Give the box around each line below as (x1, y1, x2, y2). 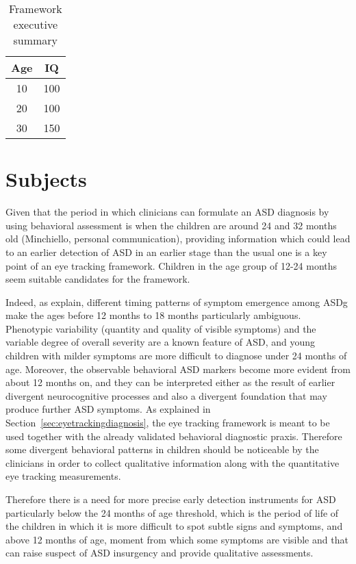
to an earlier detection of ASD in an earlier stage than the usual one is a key (5, 244, 327, 259)
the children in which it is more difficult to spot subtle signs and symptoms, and (5, 519, 343, 533)
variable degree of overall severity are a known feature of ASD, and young (5, 335, 316, 349)
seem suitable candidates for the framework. (5, 272, 190, 286)
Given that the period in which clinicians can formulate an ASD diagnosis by (5, 205, 329, 219)
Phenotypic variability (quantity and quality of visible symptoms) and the (5, 321, 316, 335)
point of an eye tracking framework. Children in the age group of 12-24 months (5, 258, 338, 272)
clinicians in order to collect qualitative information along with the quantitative (5, 455, 340, 470)
